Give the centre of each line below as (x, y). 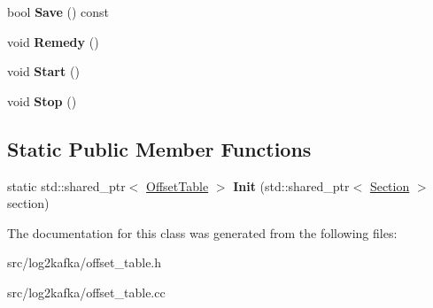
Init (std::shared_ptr (291, 185)
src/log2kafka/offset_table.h (85, 262)
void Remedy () (53, 41)
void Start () (43, 71)
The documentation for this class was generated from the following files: (202, 232)
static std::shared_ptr (66, 185)
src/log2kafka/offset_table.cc (86, 292)
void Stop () (42, 100)
